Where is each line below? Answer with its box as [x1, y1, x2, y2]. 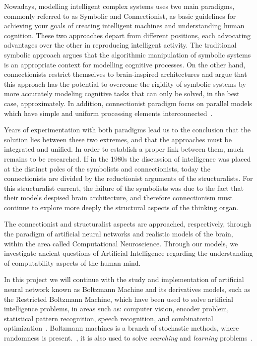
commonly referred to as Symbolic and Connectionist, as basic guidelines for [4, 10, 236, 21]
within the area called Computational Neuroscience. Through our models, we [4, 238, 238, 248]
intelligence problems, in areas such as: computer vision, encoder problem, [4, 303, 229, 314]
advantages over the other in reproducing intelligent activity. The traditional [4, 40, 237, 50]
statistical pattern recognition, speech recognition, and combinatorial [4, 313, 213, 323]
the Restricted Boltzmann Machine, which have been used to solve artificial [4, 293, 233, 304]
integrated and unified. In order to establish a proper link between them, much [4, 144, 244, 154]
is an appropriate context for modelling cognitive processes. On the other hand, [4, 59, 246, 69]
